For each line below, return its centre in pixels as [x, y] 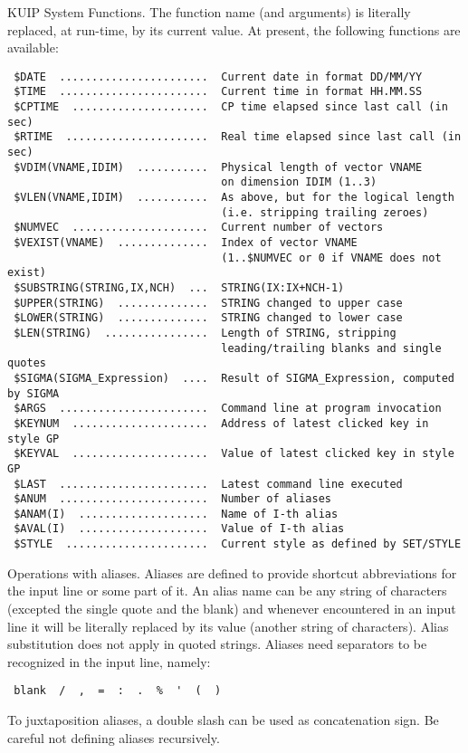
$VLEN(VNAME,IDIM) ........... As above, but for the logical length [234, 198]
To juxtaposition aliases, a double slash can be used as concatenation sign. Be [223, 720]
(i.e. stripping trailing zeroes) [325, 212]
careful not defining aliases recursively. [114, 737]
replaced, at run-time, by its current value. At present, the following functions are [234, 29]
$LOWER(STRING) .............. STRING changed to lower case [208, 318]
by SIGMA [33, 393]
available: [33, 48]
